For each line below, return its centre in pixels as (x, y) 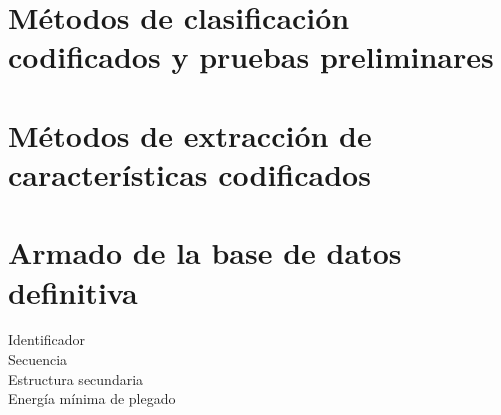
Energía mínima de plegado (92, 398)
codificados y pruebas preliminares (251, 56)
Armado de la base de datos (205, 252)
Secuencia (38, 359)
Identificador (47, 339)
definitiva (73, 291)
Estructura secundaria (76, 378)
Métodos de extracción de (190, 134)
